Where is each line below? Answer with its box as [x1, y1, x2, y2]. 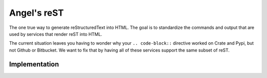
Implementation [9, 60, 59, 68]
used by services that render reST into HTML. [9, 31, 102, 37]
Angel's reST [9, 7, 64, 18]
